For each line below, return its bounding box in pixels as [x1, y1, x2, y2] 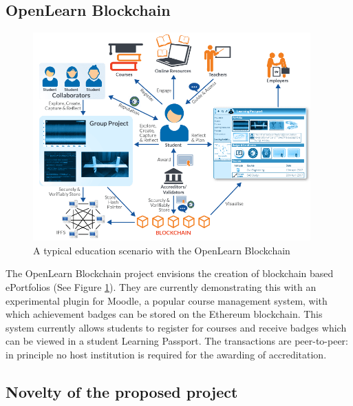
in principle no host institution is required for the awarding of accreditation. [6, 347, 327, 362]
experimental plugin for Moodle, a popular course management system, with [6, 293, 328, 307]
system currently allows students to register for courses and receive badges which [6, 320, 347, 334]
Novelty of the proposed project [6, 381, 238, 403]
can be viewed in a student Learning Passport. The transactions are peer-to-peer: [6, 334, 348, 348]
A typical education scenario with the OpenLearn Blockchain [33, 243, 290, 257]
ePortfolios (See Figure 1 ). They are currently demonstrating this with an [6, 280, 317, 294]
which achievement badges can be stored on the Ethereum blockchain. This [6, 307, 323, 321]
